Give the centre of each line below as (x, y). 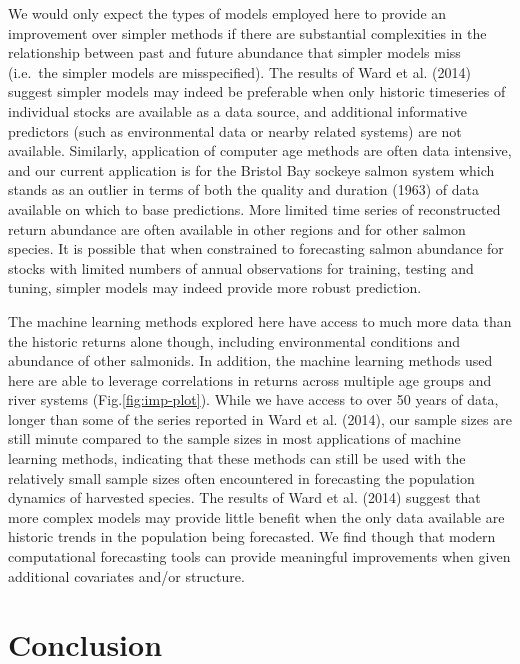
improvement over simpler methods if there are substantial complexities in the (247, 32)
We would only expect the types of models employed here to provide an (227, 13)
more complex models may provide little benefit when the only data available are (256, 516)
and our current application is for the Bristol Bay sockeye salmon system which (251, 169)
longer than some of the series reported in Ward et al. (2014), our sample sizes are (260, 418)
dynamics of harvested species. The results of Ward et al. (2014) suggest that (244, 497)
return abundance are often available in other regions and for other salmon (237, 228)
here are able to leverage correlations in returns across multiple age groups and (250, 379)
